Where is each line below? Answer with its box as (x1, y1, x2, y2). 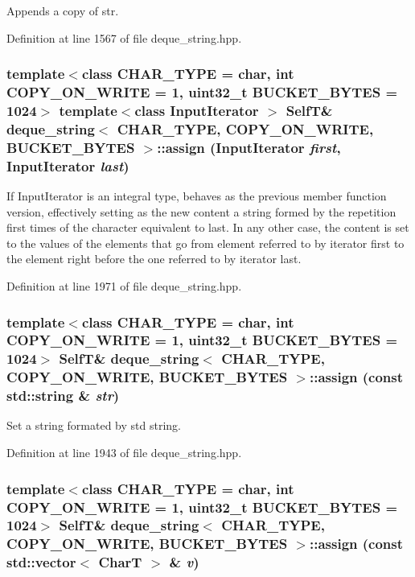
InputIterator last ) (6, 155, 129, 175)
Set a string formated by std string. (6, 417, 181, 434)
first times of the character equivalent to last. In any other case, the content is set (6, 219, 409, 236)
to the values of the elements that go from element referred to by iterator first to (6, 234, 405, 251)
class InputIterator (134, 100, 259, 120)
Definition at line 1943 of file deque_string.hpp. (6, 444, 242, 461)
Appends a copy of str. (6, 2, 119, 19)
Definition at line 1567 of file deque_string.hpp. (6, 29, 242, 46)
